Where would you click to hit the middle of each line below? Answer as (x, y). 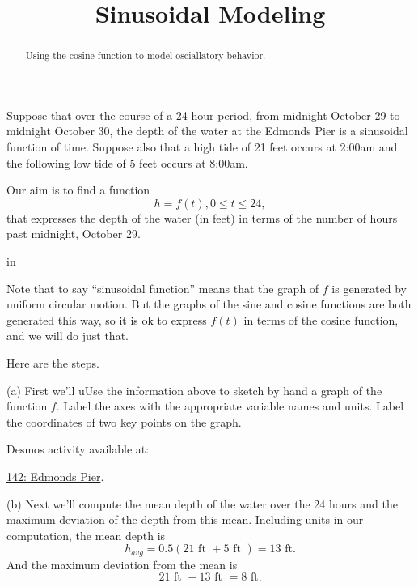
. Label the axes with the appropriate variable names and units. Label (230, 406)
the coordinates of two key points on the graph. (124, 421)
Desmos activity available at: (78, 449)
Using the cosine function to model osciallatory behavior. (146, 55)
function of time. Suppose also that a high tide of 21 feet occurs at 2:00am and (202, 147)
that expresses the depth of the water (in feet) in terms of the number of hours (202, 217)
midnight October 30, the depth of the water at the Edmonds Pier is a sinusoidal (207, 131)
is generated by (369, 288)
